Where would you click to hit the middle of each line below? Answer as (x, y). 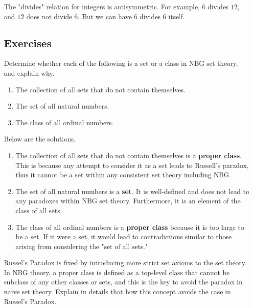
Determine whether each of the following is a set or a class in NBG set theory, (121, 63)
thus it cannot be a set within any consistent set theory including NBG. (123, 175)
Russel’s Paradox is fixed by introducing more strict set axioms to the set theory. (125, 263)
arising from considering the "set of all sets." (81, 246)
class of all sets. (39, 210)
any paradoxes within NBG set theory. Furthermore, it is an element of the (128, 201)
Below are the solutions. (40, 139)
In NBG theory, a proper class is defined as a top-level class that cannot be (117, 272)
